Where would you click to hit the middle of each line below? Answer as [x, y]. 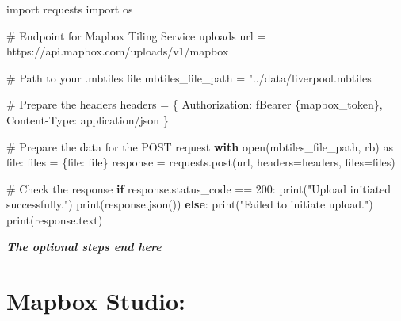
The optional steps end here [84, 246]
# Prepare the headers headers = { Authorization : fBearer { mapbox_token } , [195, 104]
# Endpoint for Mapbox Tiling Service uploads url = [136, 35]
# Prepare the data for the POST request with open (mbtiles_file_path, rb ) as [200, 146]
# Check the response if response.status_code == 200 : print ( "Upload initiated [199, 188]
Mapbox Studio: [96, 301]
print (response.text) [55, 219]
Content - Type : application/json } [88, 119]
